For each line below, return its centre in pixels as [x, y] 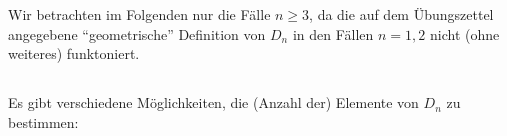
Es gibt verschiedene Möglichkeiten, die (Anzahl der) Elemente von [213, 102]
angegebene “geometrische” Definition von [137, 33]
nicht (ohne [464, 33]
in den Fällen [333, 33]
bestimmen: [43, 121]
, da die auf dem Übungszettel [401, 14]
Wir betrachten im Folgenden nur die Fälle [139, 14]
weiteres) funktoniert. [74, 53]
